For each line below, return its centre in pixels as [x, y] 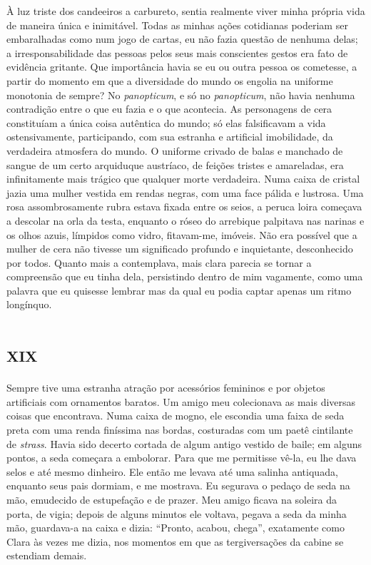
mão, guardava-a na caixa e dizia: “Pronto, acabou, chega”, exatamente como [176, 528]
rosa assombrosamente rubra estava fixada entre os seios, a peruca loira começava [184, 207]
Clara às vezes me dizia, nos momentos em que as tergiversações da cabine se [175, 541]
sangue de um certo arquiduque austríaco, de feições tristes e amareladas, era [175, 164]
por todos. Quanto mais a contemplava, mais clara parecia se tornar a [159, 262]
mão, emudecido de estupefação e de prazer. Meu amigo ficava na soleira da [172, 499]
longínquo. [29, 304]
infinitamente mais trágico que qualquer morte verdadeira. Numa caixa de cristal [183, 179]
